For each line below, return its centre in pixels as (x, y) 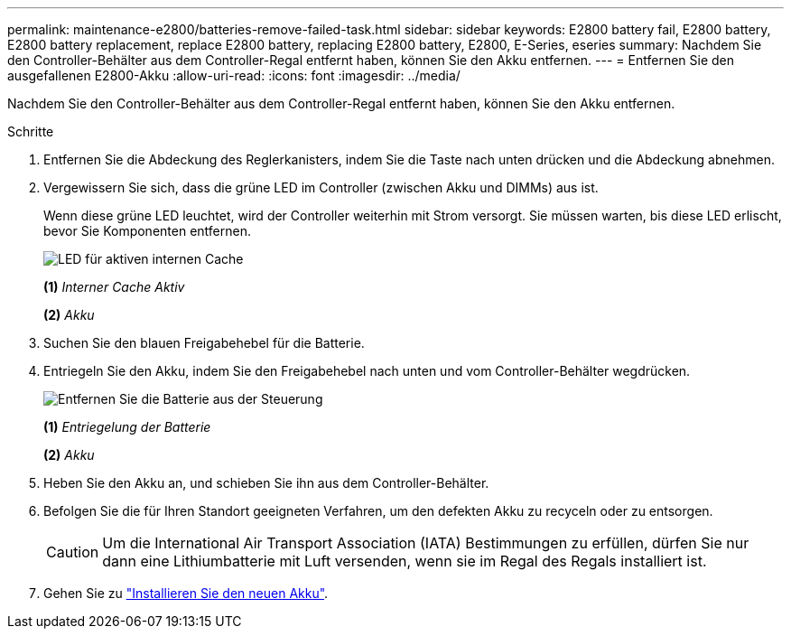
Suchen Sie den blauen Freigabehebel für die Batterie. (204, 343)
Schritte (31, 131)
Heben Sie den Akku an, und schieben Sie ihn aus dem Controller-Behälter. (266, 483)
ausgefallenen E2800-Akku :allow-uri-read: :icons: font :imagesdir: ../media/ (234, 75)
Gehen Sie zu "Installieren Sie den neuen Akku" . (186, 593)
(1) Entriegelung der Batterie (127, 427)
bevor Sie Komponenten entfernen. (147, 231)
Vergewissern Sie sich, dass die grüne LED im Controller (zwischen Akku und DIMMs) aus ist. (321, 187)
